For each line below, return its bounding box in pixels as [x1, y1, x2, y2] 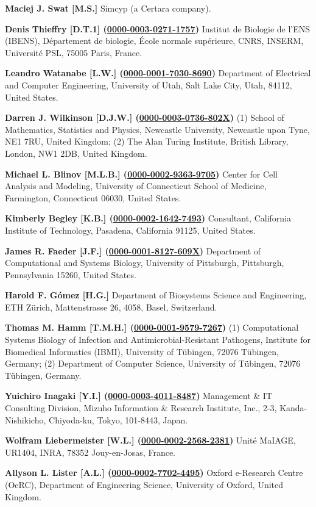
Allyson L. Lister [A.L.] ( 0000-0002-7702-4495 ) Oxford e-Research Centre [5, 466, 303, 479]
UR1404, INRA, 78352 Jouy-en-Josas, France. [5, 445, 175, 458]
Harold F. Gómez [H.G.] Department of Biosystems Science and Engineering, [5, 289, 307, 301]
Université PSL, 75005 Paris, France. [5, 46, 142, 59]
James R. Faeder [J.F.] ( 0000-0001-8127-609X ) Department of [5, 244, 261, 257]
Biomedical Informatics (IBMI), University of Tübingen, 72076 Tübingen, [5, 345, 279, 358]
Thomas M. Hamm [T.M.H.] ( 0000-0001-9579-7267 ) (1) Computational [5, 321, 299, 334]
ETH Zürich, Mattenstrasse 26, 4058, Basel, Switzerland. [5, 300, 217, 313]
